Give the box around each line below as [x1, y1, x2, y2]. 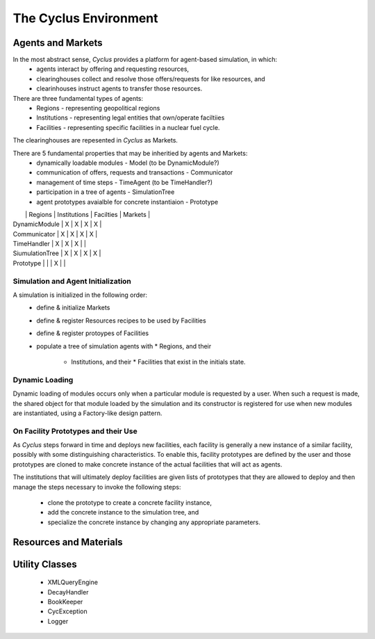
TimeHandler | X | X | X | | [12, 240, 87, 248]
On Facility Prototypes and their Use [12, 426, 138, 436]
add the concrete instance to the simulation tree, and [47, 508, 199, 517]
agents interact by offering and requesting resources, [36, 65, 190, 73]
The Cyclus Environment [12, 10, 159, 26]
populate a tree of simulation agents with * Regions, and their [36, 341, 212, 350]
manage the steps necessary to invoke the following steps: [12, 483, 181, 491]
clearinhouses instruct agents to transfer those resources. [36, 84, 203, 93]
